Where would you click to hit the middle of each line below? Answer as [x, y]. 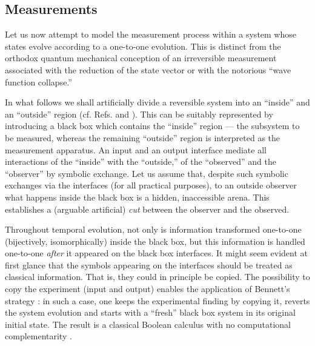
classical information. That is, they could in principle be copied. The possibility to [157, 277]
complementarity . [38, 336]
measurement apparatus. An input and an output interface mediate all [136, 149]
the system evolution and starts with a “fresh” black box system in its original [150, 312]
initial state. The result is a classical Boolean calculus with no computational [148, 324]
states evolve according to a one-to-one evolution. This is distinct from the [143, 46]
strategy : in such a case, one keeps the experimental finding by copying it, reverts [157, 300]
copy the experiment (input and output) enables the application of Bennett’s [148, 289]
